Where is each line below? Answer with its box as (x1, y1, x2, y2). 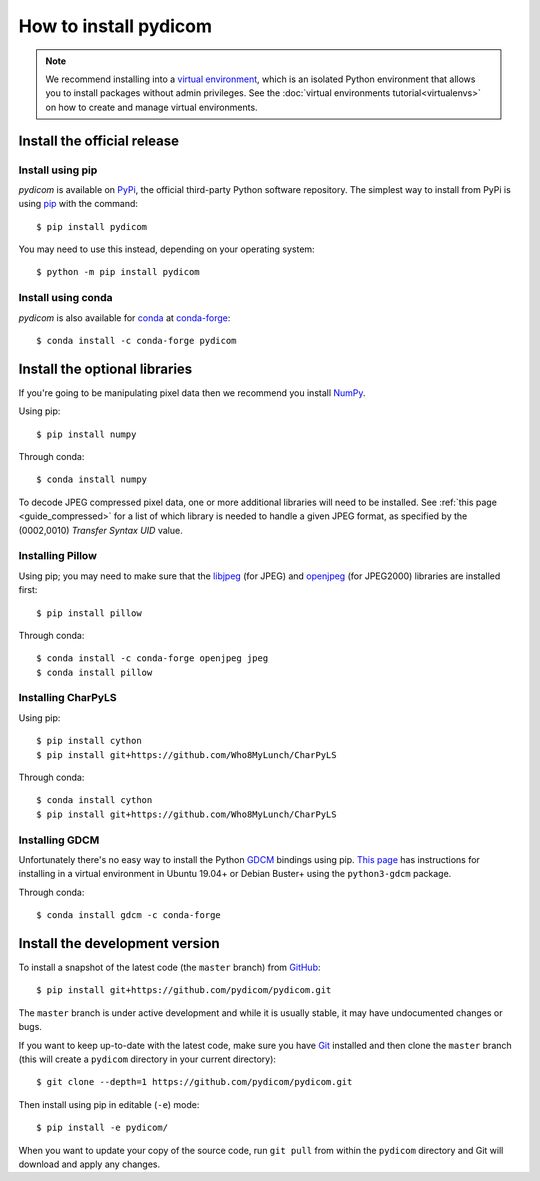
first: (18, 584, 38, 596)
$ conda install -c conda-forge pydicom (36, 335, 237, 346)
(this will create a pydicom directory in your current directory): (18, 1053, 277, 1065)
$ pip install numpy (36, 428, 137, 440)
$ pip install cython (36, 735, 142, 747)
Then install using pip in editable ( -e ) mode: (18, 1098, 200, 1110)
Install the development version (18, 935, 220, 952)
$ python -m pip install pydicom (36, 266, 200, 278)
